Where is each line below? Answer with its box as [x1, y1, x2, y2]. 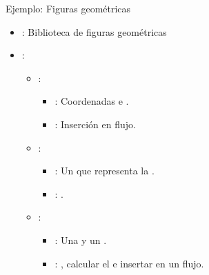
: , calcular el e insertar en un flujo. [54, 256, 204, 270]
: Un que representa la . [54, 163, 155, 178]
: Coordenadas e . [54, 94, 129, 108]
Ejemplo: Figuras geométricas [6, 1, 131, 15]
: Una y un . [54, 232, 107, 247]
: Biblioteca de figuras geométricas [21, 24, 167, 39]
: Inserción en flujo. [54, 116, 136, 131]
